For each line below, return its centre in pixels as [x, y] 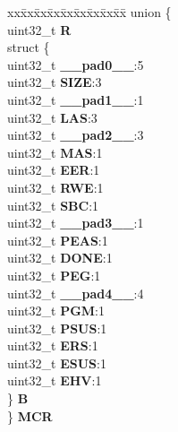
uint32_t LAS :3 [52, 117]
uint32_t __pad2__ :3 [76, 135]
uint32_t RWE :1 [55, 187]
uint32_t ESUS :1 [57, 363]
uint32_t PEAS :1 [58, 240]
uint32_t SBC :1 [53, 205]
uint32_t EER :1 [54, 170]
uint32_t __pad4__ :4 [76, 293]
